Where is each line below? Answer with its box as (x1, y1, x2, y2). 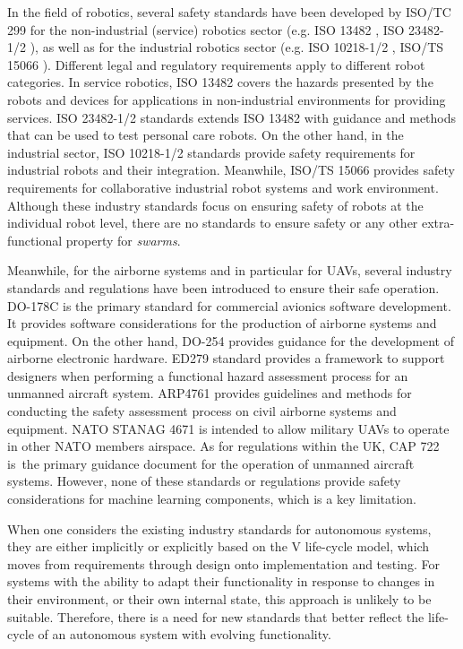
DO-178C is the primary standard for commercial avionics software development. (7, 296, 451, 315)
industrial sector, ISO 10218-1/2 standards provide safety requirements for (7, 143, 416, 161)
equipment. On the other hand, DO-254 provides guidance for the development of (7, 331, 454, 350)
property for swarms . (65, 230, 181, 249)
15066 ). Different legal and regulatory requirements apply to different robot (7, 55, 425, 74)
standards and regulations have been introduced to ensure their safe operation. (7, 278, 440, 297)
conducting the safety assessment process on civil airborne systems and (7, 402, 397, 420)
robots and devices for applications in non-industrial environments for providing (7, 90, 446, 108)
